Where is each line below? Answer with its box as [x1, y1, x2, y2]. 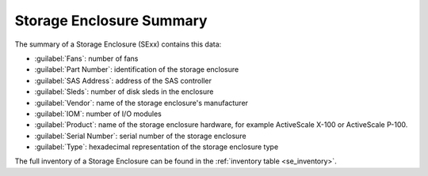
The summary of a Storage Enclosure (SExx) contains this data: [14, 39, 222, 49]
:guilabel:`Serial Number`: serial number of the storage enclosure [34, 131, 246, 140]
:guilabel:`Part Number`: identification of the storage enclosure [34, 65, 239, 74]
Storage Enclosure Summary [14, 12, 208, 29]
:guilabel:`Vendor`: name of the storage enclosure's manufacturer [34, 98, 249, 107]
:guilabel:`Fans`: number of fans [34, 54, 139, 63]
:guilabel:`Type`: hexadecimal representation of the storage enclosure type [34, 142, 279, 152]
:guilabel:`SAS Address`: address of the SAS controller [34, 76, 212, 85]
